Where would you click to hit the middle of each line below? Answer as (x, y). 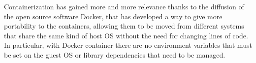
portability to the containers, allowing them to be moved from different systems (124, 26)
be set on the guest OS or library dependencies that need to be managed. (115, 54)
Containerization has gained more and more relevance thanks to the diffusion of (124, 6)
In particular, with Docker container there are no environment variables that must (128, 45)
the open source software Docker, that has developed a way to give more (113, 16)
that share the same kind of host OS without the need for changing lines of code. (126, 35)
